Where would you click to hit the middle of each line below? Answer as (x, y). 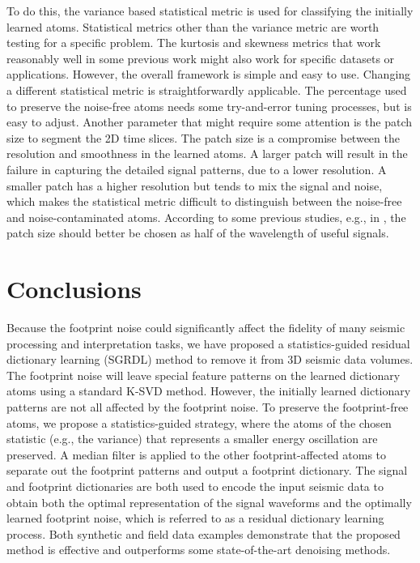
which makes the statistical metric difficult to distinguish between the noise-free (204, 201)
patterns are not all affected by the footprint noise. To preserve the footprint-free (208, 407)
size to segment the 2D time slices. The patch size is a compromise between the (203, 137)
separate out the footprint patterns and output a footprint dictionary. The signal (207, 470)
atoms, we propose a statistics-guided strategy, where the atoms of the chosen (199, 422)
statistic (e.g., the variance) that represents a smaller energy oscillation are (192, 439)
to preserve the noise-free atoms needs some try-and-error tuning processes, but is (209, 106)
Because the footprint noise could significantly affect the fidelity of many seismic (206, 328)
